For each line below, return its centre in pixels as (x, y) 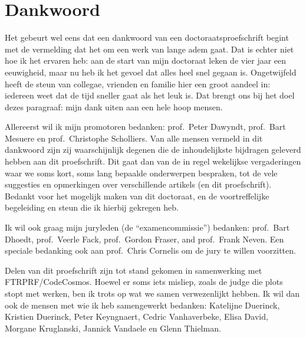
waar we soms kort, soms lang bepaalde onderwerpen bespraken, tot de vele (141, 173)
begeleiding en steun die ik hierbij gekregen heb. (92, 207)
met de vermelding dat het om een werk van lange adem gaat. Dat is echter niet (149, 49)
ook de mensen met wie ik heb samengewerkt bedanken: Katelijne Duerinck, (142, 305)
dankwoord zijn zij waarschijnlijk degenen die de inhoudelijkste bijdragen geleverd (153, 150)
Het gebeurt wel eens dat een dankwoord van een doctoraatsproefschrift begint (147, 37)
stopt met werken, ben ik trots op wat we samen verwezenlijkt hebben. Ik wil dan (152, 293)
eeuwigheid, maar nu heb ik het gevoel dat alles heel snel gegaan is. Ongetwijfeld (151, 72)
